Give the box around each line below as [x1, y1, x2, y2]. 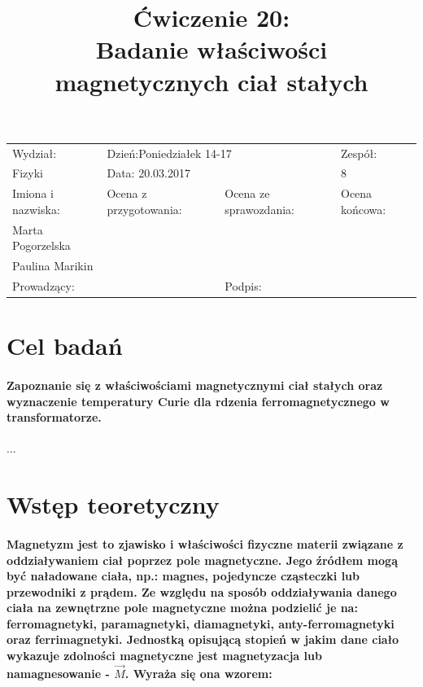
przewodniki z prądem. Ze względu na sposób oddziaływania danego [7, 583, 397, 600]
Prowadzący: [12, 277, 75, 294]
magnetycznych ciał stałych [55, 64, 368, 98]
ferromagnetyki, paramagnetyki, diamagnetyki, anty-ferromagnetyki [7, 615, 395, 632]
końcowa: [340, 200, 386, 217]
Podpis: [225, 277, 262, 294]
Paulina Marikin [12, 257, 94, 274]
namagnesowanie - [7, 664, 110, 681]
